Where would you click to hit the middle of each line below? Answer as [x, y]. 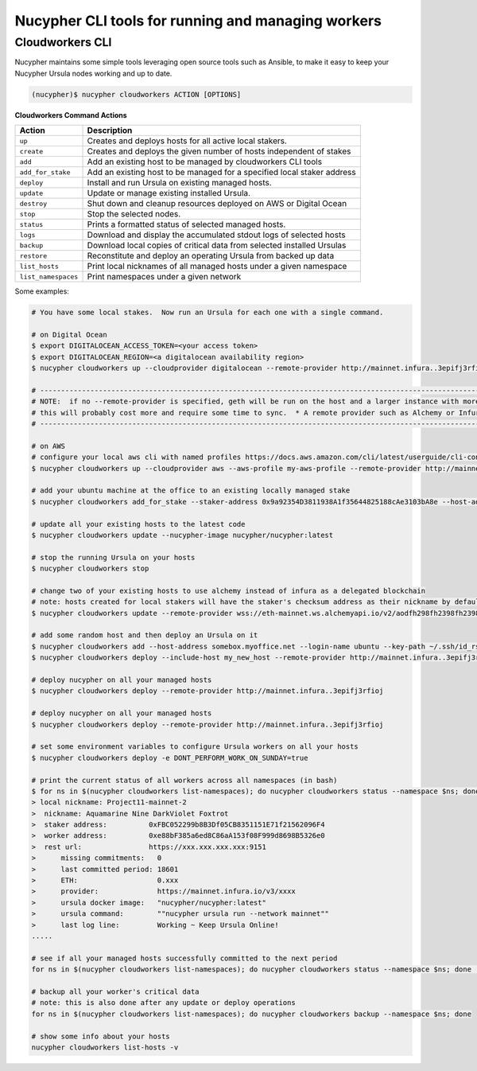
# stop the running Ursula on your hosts [113, 557]
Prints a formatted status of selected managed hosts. [186, 224]
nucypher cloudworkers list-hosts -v [105, 1047]
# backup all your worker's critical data [115, 991]
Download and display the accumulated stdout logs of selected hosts [216, 235]
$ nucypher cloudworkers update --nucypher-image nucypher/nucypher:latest [182, 535]
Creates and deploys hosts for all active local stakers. [187, 141]
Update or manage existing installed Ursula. [169, 193]
